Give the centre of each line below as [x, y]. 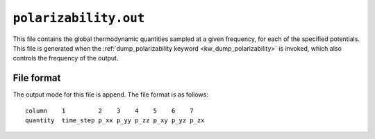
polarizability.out [79, 18]
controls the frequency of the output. [66, 58]
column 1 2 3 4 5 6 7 [109, 111]
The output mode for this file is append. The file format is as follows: [110, 95]
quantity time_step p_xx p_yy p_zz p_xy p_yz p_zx [115, 121]
